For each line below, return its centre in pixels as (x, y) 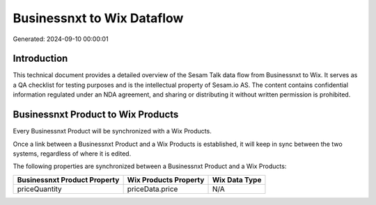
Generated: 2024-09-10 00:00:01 (61, 39)
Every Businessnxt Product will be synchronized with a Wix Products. (112, 131)
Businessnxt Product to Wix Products (96, 115)
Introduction (40, 59)
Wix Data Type (237, 179)
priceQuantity (39, 189)
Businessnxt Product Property (68, 179)
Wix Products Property (166, 179)
